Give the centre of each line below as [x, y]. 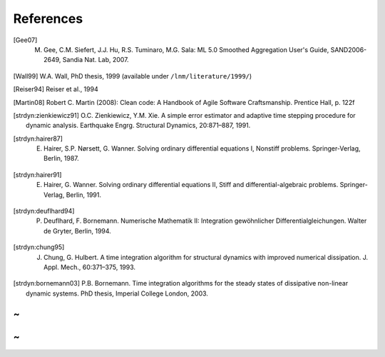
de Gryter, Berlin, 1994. [78, 231]
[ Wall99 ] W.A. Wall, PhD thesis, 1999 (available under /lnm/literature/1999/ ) [133, 76]
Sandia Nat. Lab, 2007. [96, 60]
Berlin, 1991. [84, 195]
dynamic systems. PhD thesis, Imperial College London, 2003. [117, 293]
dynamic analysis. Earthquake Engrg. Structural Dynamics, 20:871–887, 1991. [138, 126]
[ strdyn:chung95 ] [39, 247]
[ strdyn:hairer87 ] [38, 139]
